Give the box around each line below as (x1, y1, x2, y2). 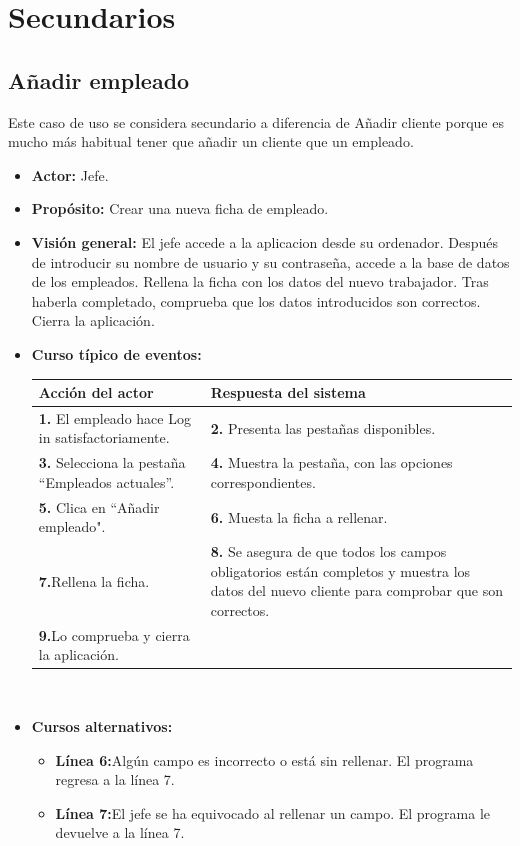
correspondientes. (210, 471, 316, 492)
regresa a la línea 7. (55, 769, 175, 790)
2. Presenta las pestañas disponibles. (210, 417, 436, 438)
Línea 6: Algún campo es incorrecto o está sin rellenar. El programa (55, 749, 474, 770)
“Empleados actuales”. (38, 471, 175, 492)
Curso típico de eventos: (31, 343, 202, 364)
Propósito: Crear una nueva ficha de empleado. (31, 198, 329, 219)
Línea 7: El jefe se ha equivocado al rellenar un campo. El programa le (55, 802, 491, 823)
